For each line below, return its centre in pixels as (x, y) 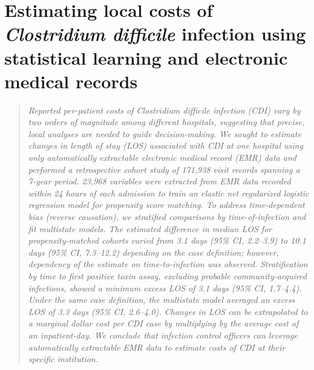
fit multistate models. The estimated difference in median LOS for (150, 228)
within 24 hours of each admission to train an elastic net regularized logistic (168, 193)
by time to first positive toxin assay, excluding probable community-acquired (167, 276)
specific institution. (63, 359)
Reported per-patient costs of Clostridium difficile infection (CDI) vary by (164, 110)
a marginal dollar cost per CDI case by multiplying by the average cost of (163, 323)
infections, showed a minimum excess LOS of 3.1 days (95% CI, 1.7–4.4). (165, 287)
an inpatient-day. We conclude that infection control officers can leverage (163, 335)
